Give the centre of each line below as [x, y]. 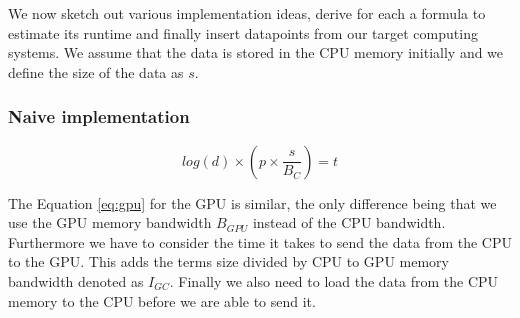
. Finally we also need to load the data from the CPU [334, 280]
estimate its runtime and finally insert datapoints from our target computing [243, 32]
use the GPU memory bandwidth [110, 222]
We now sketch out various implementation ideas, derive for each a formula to [247, 13]
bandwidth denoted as [76, 280]
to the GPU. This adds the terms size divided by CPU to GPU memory [228, 261]
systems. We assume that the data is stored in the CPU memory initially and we [256, 52]
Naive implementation [99, 116]
